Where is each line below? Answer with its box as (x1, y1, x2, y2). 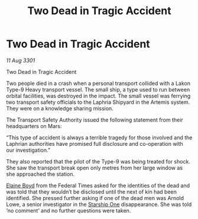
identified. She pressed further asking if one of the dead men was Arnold (6, 194, 184, 201)
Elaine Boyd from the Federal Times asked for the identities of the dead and (6, 182, 190, 189)
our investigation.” (6, 146, 50, 153)
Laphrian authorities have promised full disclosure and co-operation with (6, 140, 183, 147)
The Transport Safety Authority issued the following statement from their (6, 116, 183, 123)
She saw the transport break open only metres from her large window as (6, 164, 183, 171)
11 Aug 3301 (6, 57, 35, 64)
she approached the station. (6, 170, 75, 178)
